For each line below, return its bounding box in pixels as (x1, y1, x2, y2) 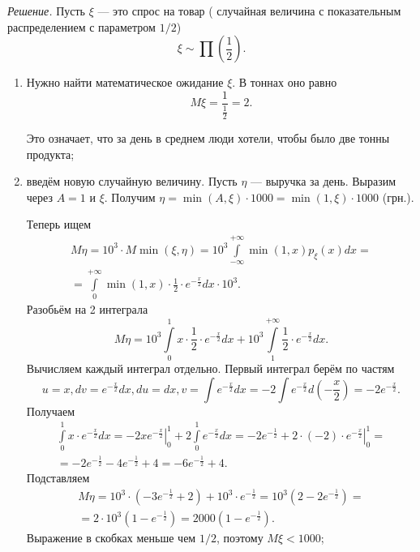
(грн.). (382, 188, 414, 205)
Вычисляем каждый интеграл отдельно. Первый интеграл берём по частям (26, 360, 395, 377)
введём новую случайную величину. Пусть (26, 173, 238, 190)
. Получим (104, 188, 156, 205)
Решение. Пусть (7, 2, 85, 19)
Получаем (26, 402, 75, 419)
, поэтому (216, 529, 264, 546)
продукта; (26, 145, 75, 162)
